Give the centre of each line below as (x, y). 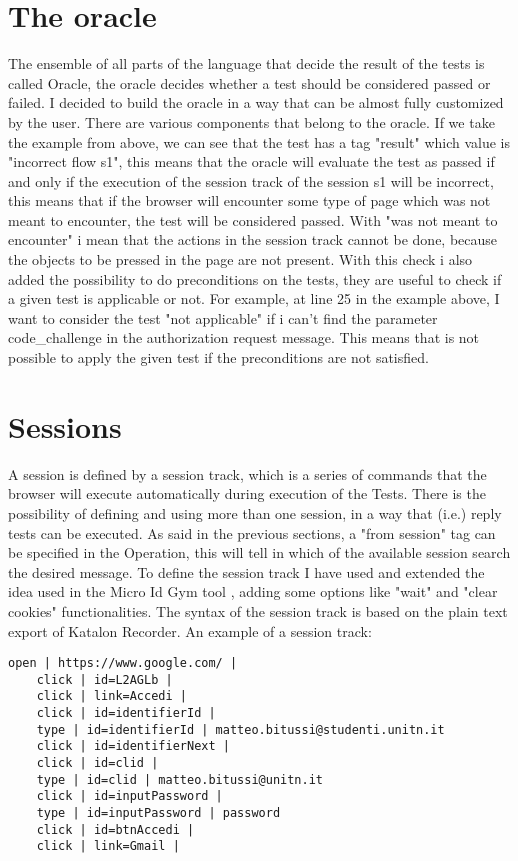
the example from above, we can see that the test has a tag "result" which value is (259, 141)
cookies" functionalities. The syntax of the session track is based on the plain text (258, 610)
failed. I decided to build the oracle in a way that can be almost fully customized (256, 102)
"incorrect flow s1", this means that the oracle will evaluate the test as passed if (251, 161)
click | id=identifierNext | (133, 746)
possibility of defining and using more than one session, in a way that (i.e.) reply (255, 512)
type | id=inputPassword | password (158, 813)
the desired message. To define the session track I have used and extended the (246, 571)
